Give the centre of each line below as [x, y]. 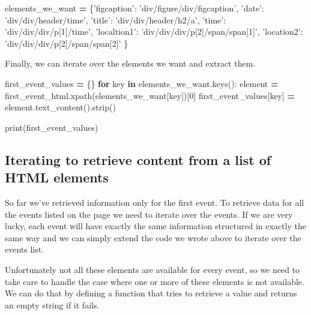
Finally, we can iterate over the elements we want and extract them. [130, 63]
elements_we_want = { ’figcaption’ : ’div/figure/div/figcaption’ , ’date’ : [134, 8]
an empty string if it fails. [52, 304]
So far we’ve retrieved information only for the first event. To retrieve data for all [155, 202]
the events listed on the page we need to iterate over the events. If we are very [149, 214]
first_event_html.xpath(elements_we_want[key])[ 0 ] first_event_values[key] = [150, 95]
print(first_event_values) [52, 127]
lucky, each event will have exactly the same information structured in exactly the [155, 226]
